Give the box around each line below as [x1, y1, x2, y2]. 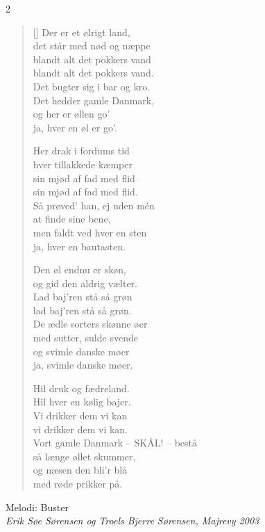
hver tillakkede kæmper [33, 156, 132, 171]
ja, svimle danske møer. [33, 357, 133, 372]
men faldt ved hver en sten [33, 225, 147, 239]
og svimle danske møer [33, 344, 130, 358]
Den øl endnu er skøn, [33, 262, 126, 277]
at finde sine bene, [33, 211, 111, 226]
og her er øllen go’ [33, 106, 110, 121]
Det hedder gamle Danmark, [33, 92, 155, 107]
